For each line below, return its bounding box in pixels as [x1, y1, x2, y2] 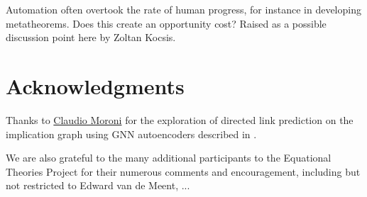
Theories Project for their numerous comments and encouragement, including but [6, 164, 361, 179]
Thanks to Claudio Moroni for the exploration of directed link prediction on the [6, 112, 354, 127]
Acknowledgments [6, 71, 185, 100]
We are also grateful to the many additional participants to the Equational [6, 150, 332, 165]
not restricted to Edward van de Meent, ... [6, 178, 190, 193]
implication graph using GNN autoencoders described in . [6, 126, 257, 141]
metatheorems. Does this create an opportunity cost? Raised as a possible [6, 16, 327, 30]
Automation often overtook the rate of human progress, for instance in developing [6, 2, 361, 16]
